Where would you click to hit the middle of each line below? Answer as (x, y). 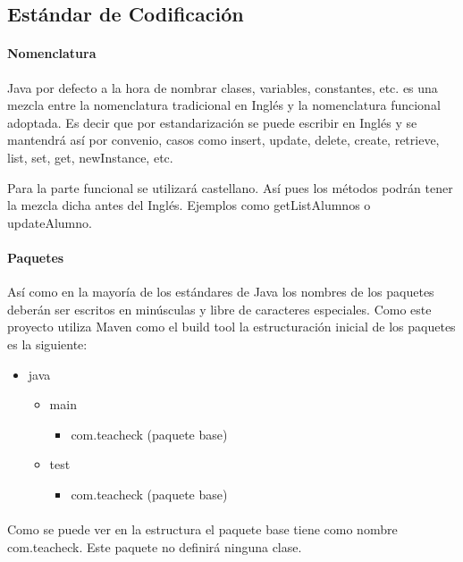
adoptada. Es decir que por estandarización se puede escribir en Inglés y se (212, 122)
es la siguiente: (47, 344)
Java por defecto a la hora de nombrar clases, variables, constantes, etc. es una (223, 87)
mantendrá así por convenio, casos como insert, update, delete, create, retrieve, (223, 140)
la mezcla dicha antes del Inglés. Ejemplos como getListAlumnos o (189, 205)
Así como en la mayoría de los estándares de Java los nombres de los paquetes (221, 292)
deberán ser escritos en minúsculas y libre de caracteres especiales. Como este (219, 309)
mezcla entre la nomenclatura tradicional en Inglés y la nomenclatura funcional (224, 105)
